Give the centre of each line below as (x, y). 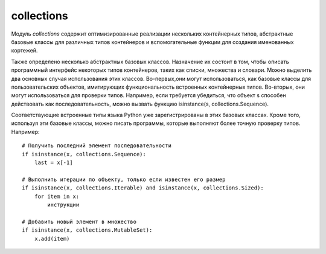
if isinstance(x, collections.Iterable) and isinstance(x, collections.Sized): (143, 188)
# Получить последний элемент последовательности (97, 146)
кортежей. (24, 51)
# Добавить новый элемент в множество (79, 221)
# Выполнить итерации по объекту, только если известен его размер (124, 179)
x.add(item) (52, 239)
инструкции (63, 205)
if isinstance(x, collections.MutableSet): (87, 230)
